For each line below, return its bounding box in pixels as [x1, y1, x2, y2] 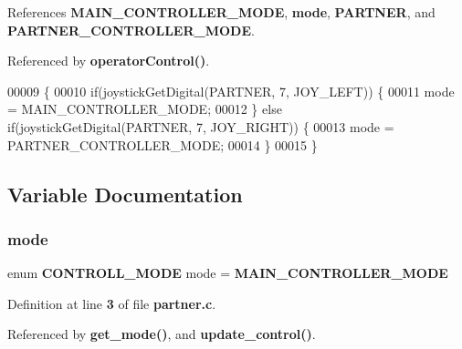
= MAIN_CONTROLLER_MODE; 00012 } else [7, 99, 282, 118]
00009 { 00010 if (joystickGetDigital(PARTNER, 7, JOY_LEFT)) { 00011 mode [7, 81, 455, 100]
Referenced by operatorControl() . [7, 51, 210, 70]
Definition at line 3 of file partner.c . [7, 293, 216, 313]
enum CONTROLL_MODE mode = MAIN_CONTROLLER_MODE [7, 263, 448, 282]
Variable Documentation [7, 180, 243, 208]
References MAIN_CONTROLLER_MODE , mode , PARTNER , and [7, 3, 436, 21]
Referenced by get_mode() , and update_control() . [7, 324, 316, 344]
